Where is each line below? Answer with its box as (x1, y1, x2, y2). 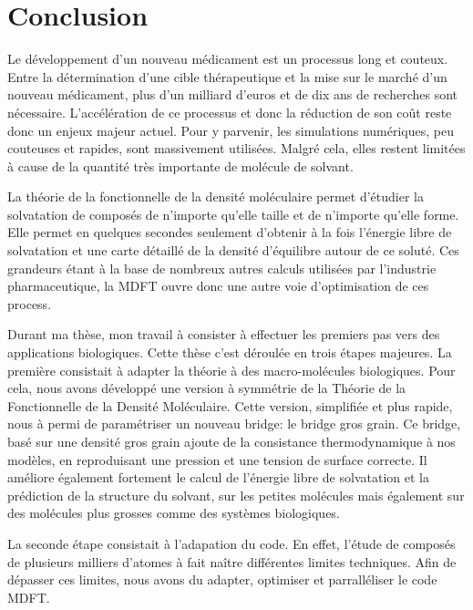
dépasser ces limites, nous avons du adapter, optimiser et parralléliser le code (7, 570, 437, 589)
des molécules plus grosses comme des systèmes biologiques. (7, 503, 340, 522)
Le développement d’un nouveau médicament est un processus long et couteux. (7, 49, 448, 68)
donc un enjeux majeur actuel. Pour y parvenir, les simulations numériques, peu (7, 120, 454, 140)
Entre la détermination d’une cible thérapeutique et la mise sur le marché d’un (7, 67, 447, 86)
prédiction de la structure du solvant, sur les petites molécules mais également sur (7, 485, 465, 504)
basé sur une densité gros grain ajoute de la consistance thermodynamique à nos (7, 432, 456, 450)
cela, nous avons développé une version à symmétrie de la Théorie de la (7, 378, 406, 398)
